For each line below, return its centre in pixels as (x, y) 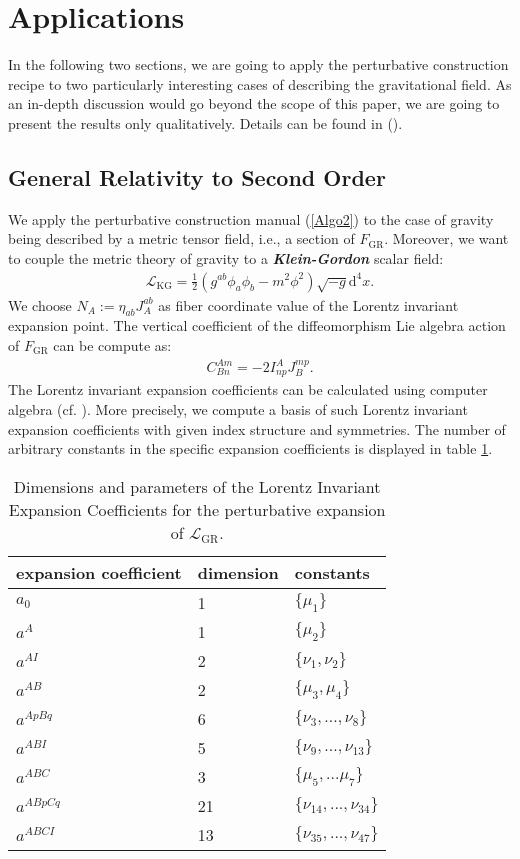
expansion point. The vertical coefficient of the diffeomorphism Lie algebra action (257, 325)
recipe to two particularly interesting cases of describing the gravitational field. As (260, 83)
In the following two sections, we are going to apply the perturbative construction (258, 64)
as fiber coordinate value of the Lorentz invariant (308, 304)
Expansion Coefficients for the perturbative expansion (197, 509)
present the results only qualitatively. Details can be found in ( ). (205, 122)
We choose (40, 304)
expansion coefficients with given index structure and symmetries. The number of (257, 428)
